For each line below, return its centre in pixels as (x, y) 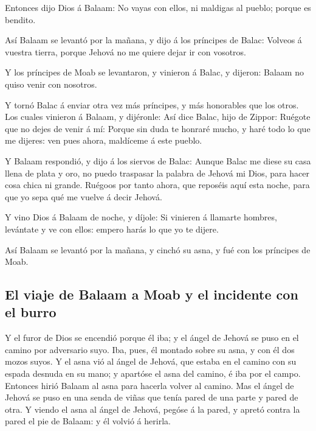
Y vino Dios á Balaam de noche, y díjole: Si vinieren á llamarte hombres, (141, 217)
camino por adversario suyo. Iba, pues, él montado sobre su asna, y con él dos (150, 349)
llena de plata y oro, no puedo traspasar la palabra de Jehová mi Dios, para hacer (157, 173)
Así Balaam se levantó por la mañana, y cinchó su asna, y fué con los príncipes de (158, 249)
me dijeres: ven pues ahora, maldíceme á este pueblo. (104, 140)
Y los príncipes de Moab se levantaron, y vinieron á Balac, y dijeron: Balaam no (154, 72)
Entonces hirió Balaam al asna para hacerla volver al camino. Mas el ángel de (149, 385)
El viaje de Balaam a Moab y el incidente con (152, 294)
